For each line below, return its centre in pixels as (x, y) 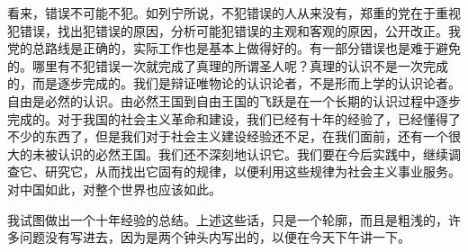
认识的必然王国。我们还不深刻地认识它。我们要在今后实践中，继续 (252, 153)
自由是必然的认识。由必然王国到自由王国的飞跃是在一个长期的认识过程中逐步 (234, 100)
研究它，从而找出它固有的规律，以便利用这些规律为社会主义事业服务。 (252, 171)
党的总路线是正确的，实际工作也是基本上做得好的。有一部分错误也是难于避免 (234, 48)
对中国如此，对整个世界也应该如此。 (114, 189)
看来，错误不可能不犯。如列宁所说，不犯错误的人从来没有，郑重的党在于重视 (234, 13)
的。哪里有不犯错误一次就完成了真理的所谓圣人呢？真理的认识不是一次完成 (228, 65)
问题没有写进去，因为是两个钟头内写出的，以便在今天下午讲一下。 (215, 237)
